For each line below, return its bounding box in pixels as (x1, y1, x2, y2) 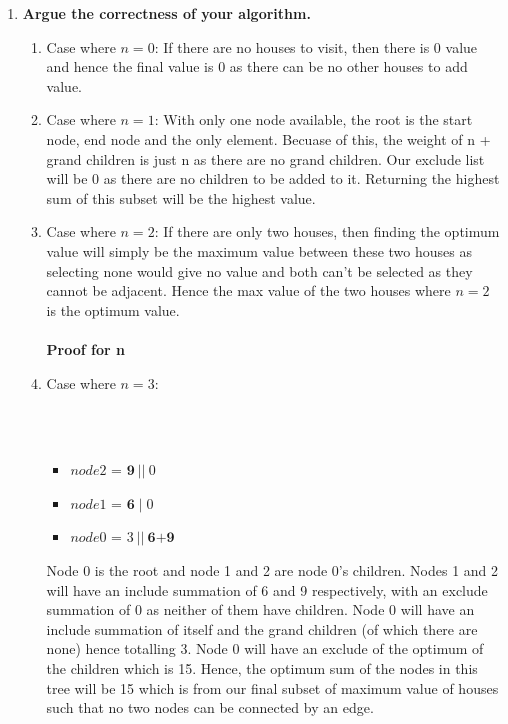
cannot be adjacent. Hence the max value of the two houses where (46, 280, 451, 301)
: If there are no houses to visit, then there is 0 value (154, 36, 478, 57)
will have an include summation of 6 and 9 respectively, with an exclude (46, 579, 488, 600)
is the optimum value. (46, 299, 180, 320)
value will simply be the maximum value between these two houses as (46, 240, 472, 261)
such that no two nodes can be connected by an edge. (46, 697, 374, 718)
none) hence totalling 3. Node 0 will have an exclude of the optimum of (46, 638, 484, 659)
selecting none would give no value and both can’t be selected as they (46, 260, 473, 281)
